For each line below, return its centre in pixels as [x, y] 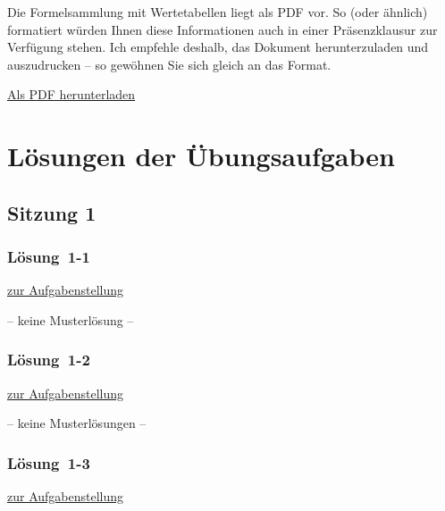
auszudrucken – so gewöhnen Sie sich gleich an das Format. [169, 64]
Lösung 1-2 [49, 360]
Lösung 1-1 [49, 257]
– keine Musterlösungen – [77, 423]
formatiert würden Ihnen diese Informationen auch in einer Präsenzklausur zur [222, 29]
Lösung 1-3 [49, 462]
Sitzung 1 [52, 212]
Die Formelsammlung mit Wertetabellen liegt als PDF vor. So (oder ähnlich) [218, 12]
